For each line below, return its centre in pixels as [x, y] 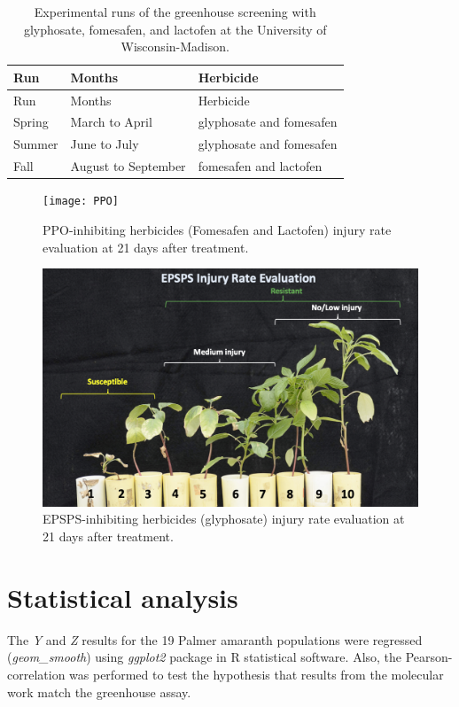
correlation [36, 674]
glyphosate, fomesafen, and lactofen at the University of [175, 29]
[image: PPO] [81, 202]
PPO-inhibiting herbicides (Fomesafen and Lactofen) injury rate [217, 229]
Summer [36, 144]
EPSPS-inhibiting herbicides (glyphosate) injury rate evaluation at [224, 519]
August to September [128, 166]
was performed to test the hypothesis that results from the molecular [257, 674]
